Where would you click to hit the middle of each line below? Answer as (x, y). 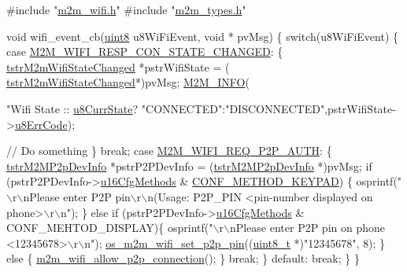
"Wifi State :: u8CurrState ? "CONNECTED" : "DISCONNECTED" (166, 108)
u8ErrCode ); (45, 124)
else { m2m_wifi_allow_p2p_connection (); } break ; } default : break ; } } (183, 258)
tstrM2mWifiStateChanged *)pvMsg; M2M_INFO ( (128, 82)
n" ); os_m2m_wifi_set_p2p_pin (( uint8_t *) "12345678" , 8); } (235, 243)
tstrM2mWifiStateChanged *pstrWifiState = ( (118, 66)
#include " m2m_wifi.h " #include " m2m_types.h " (126, 9)
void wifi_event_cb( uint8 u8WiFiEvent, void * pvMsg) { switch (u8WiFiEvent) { (203, 36)
